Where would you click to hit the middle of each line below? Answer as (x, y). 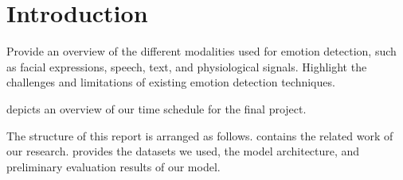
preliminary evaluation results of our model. (113, 166)
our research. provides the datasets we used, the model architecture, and (183, 151)
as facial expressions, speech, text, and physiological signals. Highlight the (187, 66)
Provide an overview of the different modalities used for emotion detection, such (201, 51)
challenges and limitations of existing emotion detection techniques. (171, 82)
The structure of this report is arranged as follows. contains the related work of (200, 135)
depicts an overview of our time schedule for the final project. (157, 108)
